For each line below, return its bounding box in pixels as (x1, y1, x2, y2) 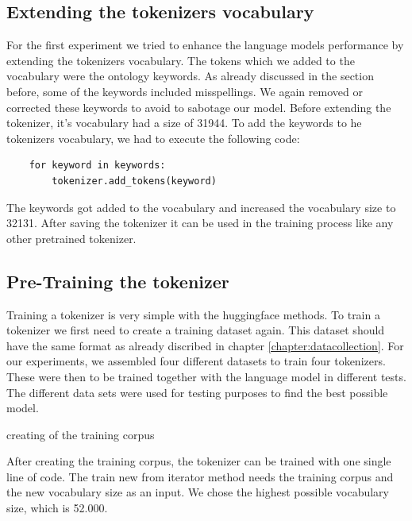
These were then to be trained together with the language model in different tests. (6, 368, 406, 384)
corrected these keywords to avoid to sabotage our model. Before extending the (6, 98, 391, 115)
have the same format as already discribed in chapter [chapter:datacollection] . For (6, 337, 404, 353)
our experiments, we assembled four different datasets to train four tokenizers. (6, 353, 386, 369)
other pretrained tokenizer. (6, 230, 137, 246)
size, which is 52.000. (6, 500, 108, 516)
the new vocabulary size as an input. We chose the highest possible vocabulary (6, 484, 389, 500)
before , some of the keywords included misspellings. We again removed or (6, 83, 363, 99)
